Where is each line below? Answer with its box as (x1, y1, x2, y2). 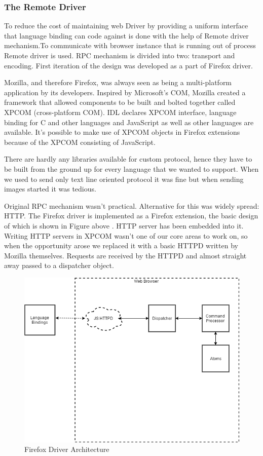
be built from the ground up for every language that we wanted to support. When (4, 163, 259, 174)
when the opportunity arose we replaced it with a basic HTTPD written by (4, 240, 238, 251)
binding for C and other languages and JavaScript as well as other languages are (4, 117, 254, 127)
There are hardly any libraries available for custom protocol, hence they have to (4, 154, 252, 164)
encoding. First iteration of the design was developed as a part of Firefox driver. (4, 60, 253, 70)
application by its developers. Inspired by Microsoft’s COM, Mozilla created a (4, 87, 246, 97)
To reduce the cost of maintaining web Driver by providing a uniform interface (4, 20, 248, 31)
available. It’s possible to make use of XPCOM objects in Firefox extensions (4, 127, 240, 137)
